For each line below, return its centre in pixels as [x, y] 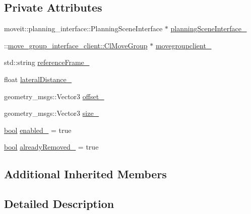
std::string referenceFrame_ [47, 62]
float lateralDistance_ [38, 79]
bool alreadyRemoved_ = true [51, 147]
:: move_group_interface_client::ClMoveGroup [76, 45]
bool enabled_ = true [38, 130]
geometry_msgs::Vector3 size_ [52, 113]
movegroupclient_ [183, 45]
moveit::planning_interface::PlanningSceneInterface [83, 28]
